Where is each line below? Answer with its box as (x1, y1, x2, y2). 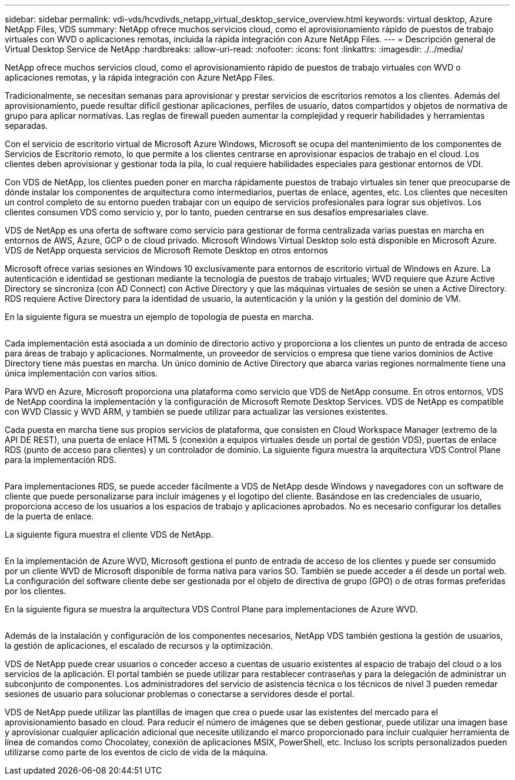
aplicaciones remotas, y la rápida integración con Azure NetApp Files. (5, 72, 275, 82)
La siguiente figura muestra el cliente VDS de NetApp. (5, 529, 213, 539)
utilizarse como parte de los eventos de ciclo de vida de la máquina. (5, 747, 268, 757)
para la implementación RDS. (5, 455, 116, 465)
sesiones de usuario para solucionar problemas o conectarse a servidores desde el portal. (5, 689, 355, 699)
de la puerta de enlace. (5, 511, 94, 521)
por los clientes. (5, 586, 66, 596)
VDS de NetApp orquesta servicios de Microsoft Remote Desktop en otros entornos (5, 245, 328, 255)
